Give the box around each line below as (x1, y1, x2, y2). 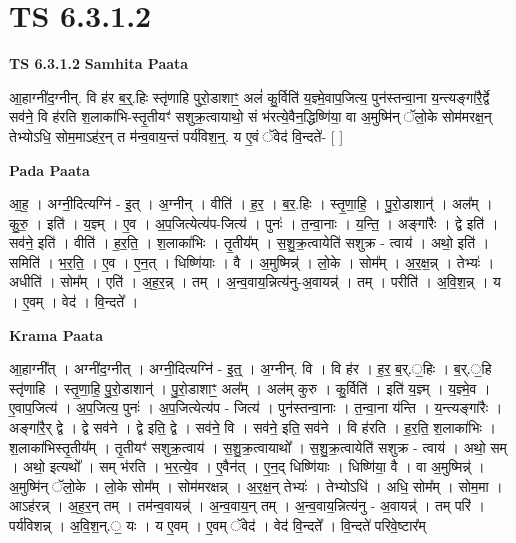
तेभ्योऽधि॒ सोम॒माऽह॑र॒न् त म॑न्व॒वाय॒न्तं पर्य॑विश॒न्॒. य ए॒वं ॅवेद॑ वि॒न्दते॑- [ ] (9, 125, 344, 146)
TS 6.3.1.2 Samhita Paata (9, 53, 189, 74)
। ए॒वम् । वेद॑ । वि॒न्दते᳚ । (9, 291, 139, 312)
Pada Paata (9, 159, 90, 180)
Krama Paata (9, 324, 103, 345)
